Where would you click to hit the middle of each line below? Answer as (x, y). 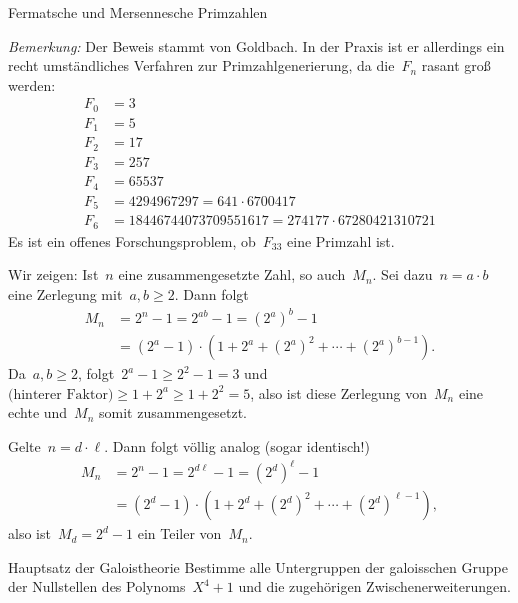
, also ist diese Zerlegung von (339, 392)
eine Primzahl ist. (341, 240)
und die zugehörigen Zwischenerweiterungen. (374, 586)
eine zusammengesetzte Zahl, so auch (232, 274)
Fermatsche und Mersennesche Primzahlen (138, 12)
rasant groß (456, 65)
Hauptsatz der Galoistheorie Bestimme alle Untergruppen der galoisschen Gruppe (258, 566)
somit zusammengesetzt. (173, 412)
